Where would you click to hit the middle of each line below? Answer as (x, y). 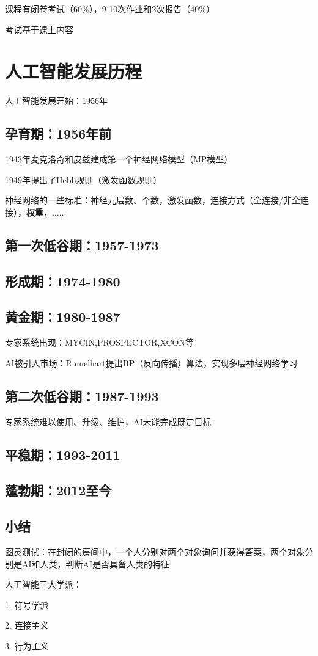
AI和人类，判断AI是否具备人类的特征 (96, 563)
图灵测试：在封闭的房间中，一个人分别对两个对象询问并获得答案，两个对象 (155, 552)
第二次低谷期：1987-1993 (82, 395)
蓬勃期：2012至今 (58, 490)
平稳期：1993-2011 (63, 454)
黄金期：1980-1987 (63, 317)
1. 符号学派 (27, 604)
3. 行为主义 (27, 645)
